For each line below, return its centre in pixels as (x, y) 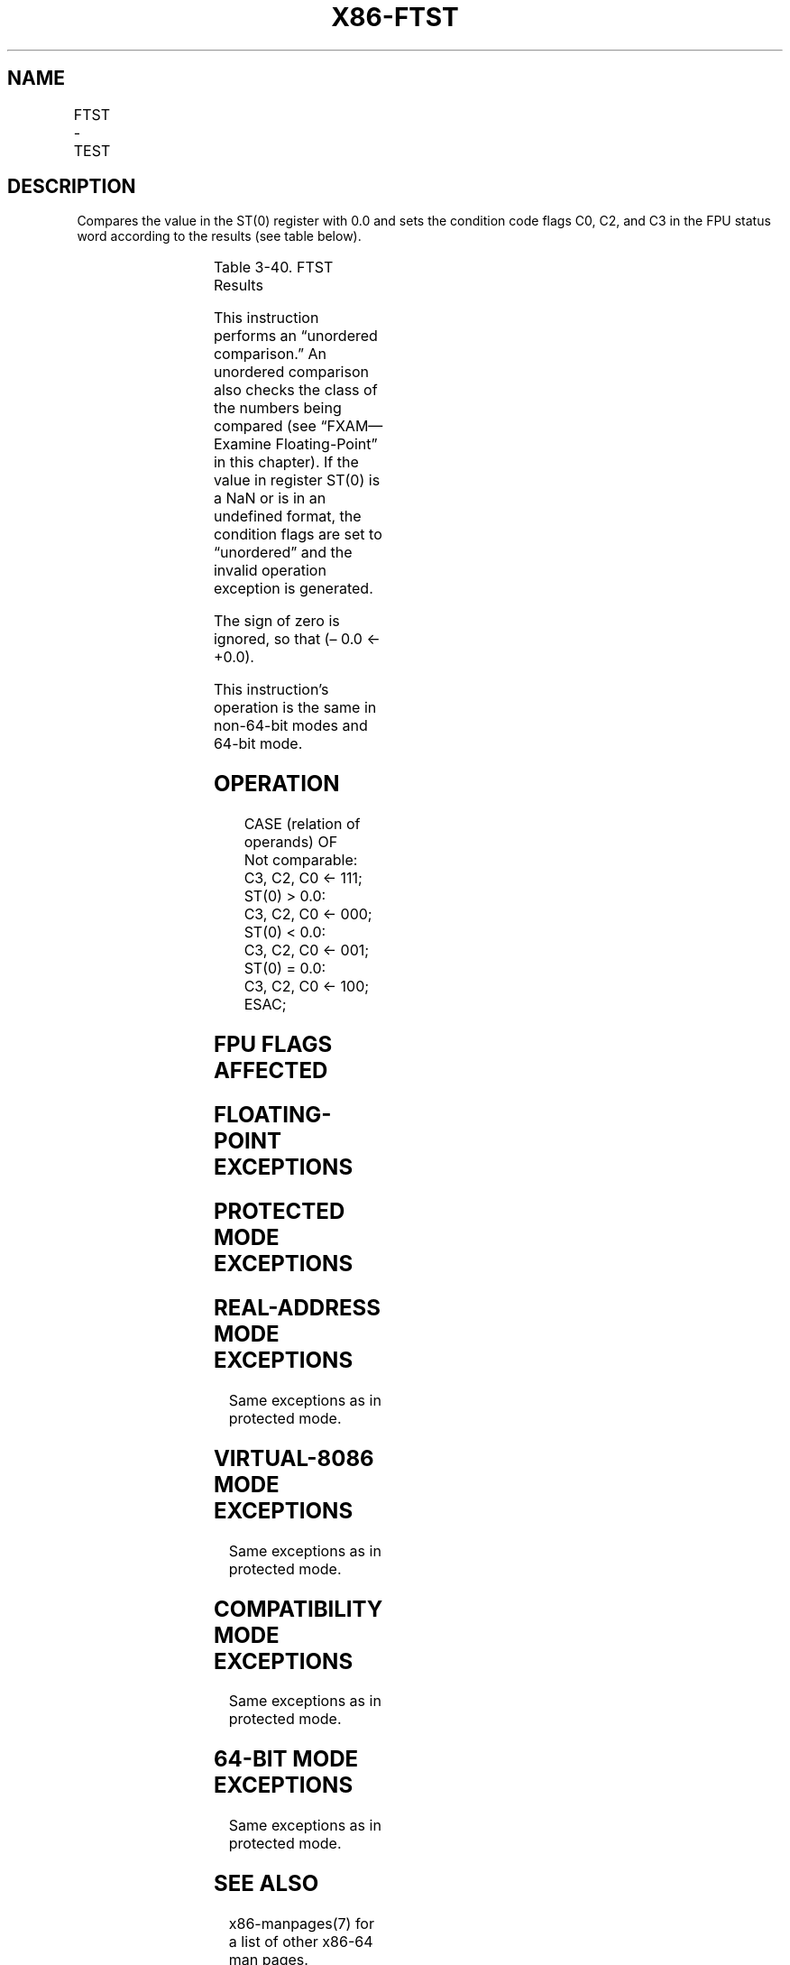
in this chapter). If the (286, 462)
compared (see (265, 426)
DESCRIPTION (72, 187)
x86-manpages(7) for (301, 1924)
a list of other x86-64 (301, 1942)
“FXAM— (352, 426)
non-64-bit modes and (290, 726)
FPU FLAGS (273, 1045)
